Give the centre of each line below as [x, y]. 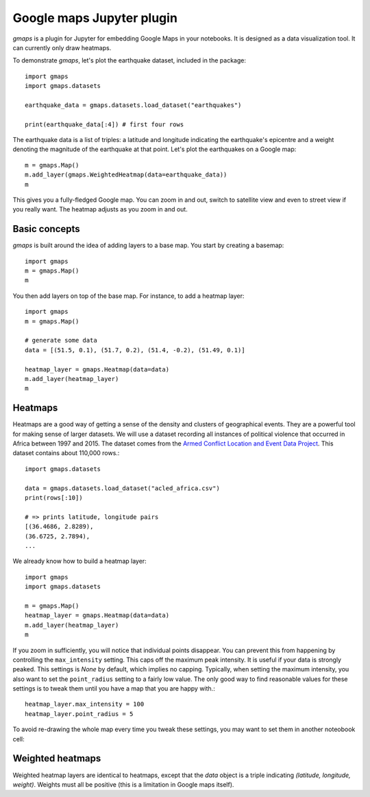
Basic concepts [46, 229]
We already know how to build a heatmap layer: [79, 561]
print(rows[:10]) [54, 498]
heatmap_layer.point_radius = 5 [79, 714]
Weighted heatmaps [57, 759]
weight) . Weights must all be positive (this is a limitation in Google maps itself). [123, 784]
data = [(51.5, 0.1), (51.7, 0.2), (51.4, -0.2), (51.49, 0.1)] [135, 350]
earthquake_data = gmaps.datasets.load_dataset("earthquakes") [133, 105]
